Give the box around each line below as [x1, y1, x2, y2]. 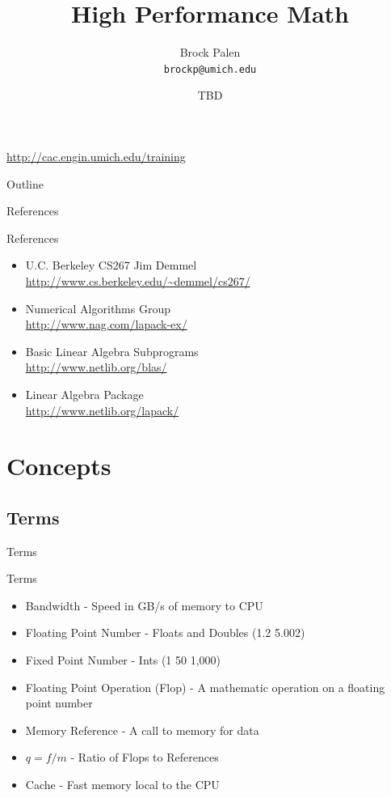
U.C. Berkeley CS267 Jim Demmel [25, 257, 197, 274]
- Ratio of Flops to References [70, 749, 219, 766]
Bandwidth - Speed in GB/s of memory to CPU [25, 596, 263, 613]
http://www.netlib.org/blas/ [25, 359, 167, 376]
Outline [6, 175, 44, 192]
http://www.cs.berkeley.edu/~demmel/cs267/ [25, 272, 250, 289]
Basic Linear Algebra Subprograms [25, 342, 199, 359]
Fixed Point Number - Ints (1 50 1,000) [25, 652, 221, 669]
